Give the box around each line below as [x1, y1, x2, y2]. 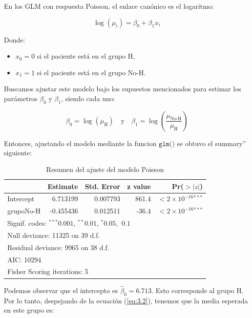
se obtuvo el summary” [177, 138, 246, 148]
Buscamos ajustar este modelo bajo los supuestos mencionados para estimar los [4, 84, 241, 94]
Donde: [4, 34, 25, 44]
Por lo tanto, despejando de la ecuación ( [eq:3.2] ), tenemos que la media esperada [4, 295, 248, 305]
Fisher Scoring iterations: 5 [7, 266, 88, 276]
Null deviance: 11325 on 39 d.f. [7, 230, 100, 240]
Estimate [47, 181, 78, 191]
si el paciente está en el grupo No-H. [37, 67, 146, 77]
